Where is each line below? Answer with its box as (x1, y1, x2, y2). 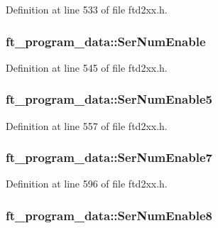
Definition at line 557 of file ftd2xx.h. (6, 118, 168, 133)
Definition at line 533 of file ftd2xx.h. (6, 2, 168, 16)
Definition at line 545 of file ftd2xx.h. (6, 60, 168, 75)
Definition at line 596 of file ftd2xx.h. (6, 176, 168, 191)
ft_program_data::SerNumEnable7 (6, 148, 212, 166)
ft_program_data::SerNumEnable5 (6, 90, 212, 108)
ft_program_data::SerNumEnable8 (6, 206, 212, 224)
